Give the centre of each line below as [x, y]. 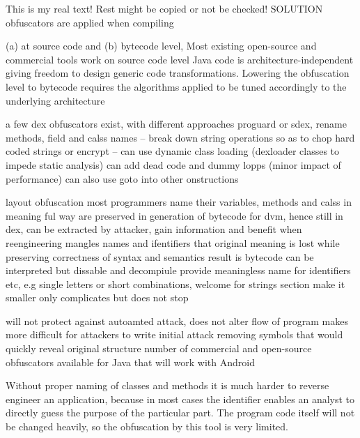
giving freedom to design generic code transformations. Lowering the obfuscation [178, 73]
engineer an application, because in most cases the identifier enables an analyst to [180, 399]
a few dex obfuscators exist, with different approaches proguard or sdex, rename [176, 124]
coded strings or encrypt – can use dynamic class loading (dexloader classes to [173, 151]
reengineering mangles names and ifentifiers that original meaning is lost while [173, 242]
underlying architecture [55, 100]
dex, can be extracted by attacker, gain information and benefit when [154, 229]
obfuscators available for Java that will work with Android [130, 362]
